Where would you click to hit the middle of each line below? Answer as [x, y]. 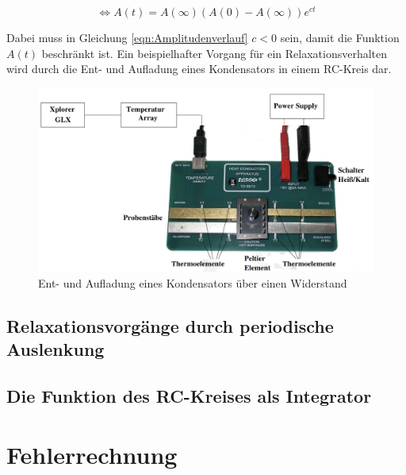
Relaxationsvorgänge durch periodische [170, 325]
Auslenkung [56, 349]
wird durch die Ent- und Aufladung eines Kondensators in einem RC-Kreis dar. [199, 69]
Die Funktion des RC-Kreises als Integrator [189, 396]
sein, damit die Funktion [340, 38]
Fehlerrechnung [92, 454]
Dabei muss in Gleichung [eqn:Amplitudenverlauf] [127, 38]
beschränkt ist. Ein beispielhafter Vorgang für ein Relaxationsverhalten [214, 53]
